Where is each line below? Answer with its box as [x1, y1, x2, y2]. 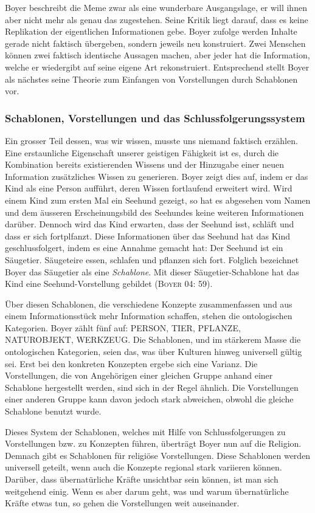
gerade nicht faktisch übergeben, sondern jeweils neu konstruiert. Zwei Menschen [5, 36, 306, 49]
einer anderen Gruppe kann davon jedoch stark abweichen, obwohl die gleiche [5, 393, 294, 405]
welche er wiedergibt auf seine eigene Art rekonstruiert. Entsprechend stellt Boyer [5, 60, 310, 73]
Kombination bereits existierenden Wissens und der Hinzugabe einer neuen [5, 158, 285, 171]
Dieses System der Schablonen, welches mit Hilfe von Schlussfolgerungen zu [5, 425, 286, 438]
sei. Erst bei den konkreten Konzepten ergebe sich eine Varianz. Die [5, 357, 258, 370]
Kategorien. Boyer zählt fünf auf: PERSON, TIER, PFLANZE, [5, 321, 241, 334]
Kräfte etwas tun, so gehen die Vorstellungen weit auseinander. [5, 497, 240, 509]
